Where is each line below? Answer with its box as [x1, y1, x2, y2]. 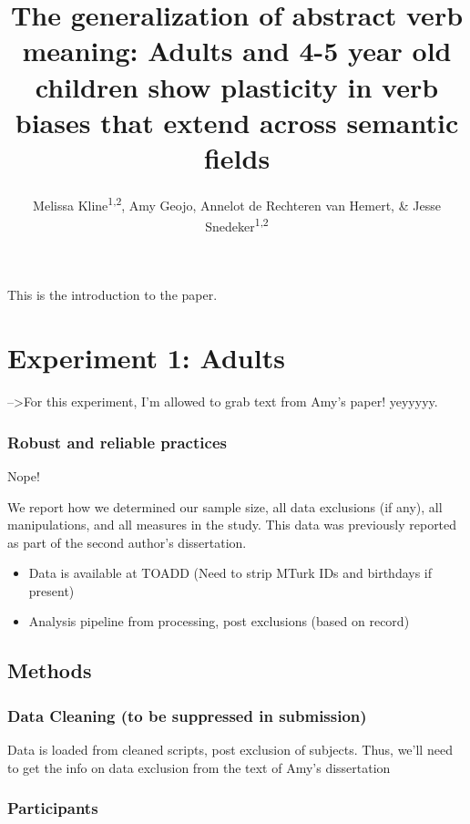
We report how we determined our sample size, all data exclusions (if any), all [7, 497, 443, 516]
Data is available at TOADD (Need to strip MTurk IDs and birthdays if [28, 563, 433, 582]
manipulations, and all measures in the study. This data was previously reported [7, 515, 457, 534]
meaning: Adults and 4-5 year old [22, 32, 452, 69]
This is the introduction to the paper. [7, 285, 218, 304]
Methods [7, 656, 92, 685]
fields [203, 139, 271, 176]
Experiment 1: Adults [7, 339, 285, 376]
